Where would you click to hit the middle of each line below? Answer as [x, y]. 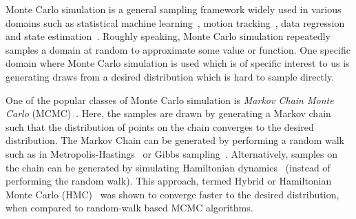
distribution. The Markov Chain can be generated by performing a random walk [175, 140]
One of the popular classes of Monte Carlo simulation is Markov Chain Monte [170, 100]
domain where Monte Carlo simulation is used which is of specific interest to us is [178, 63]
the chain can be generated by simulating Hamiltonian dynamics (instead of [168, 167]
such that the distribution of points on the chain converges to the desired [160, 126]
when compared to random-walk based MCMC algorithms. [129, 208]
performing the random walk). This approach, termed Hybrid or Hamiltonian [169, 181]
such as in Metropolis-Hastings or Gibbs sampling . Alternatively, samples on [172, 153]
